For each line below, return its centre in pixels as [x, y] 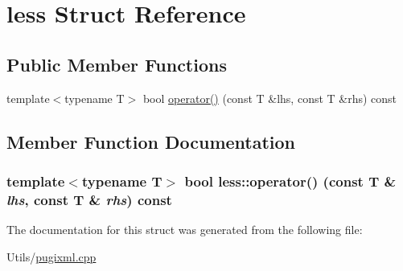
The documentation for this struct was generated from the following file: [185, 230]
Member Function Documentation [151, 141]
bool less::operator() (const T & [290, 181]
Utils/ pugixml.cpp [51, 256]
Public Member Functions [117, 64]
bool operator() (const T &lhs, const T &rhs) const [270, 98]
